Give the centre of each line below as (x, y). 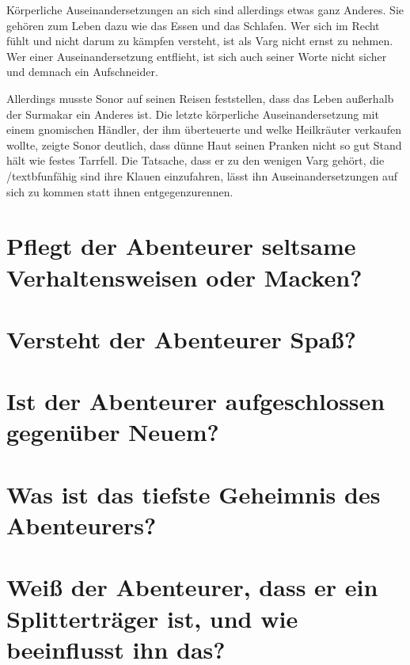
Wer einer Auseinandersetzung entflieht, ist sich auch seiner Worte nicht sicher (197, 56)
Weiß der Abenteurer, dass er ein (192, 587)
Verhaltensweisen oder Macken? (184, 277)
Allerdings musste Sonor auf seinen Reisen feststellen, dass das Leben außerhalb (200, 98)
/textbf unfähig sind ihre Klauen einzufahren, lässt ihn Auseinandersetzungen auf (202, 175)
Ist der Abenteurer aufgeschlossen (196, 401)
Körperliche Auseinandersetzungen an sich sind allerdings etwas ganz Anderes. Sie (205, 9)
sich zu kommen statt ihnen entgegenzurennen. (120, 191)
